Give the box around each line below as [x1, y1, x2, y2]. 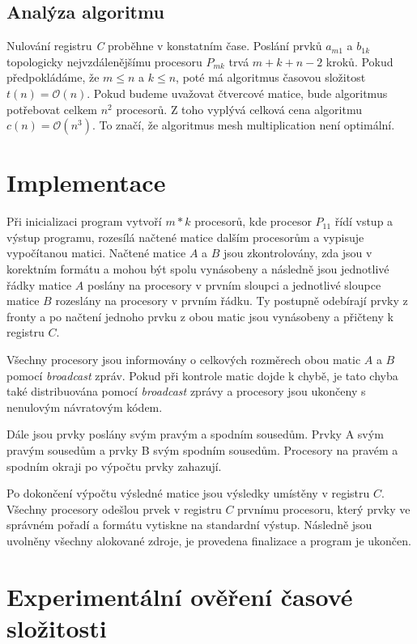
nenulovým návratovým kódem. [6, 398, 163, 415]
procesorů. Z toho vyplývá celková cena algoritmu [116, 100, 362, 117]
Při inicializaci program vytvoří [6, 213, 162, 230]
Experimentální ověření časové [6, 579, 353, 612]
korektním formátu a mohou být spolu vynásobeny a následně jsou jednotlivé [6, 261, 389, 278]
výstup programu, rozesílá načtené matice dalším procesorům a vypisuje [6, 228, 364, 245]
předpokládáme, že [6, 69, 100, 86]
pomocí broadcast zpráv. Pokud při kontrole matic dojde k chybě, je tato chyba [6, 366, 398, 383]
